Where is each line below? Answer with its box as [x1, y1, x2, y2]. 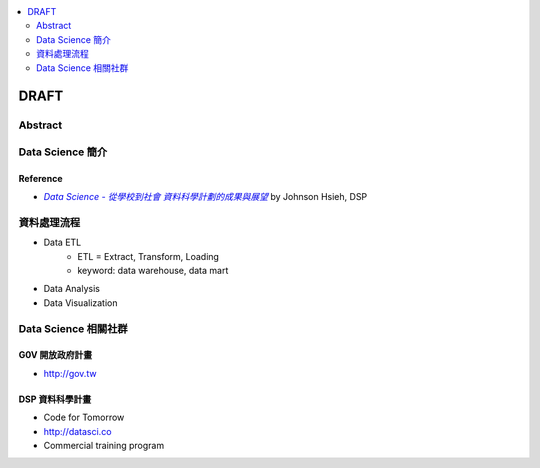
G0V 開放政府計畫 [18, 349, 93, 361]
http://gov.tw [43, 367, 97, 379]
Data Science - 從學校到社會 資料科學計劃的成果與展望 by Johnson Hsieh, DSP [43, 191, 368, 203]
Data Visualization [43, 296, 119, 309]
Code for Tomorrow [43, 411, 125, 424]
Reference [18, 172, 63, 184]
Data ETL [43, 236, 82, 249]
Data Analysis [43, 283, 100, 295]
